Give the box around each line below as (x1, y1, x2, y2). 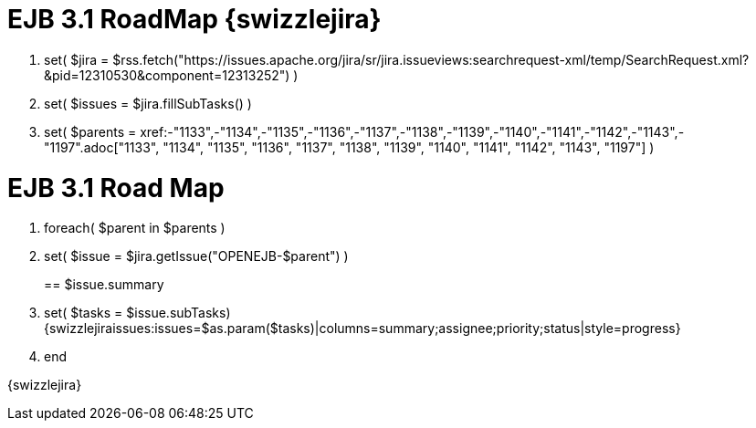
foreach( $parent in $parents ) (44, 220, 226, 236)
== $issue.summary (44, 277, 164, 293)
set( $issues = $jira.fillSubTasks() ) (44, 95, 252, 111)
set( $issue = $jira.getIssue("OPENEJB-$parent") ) (44, 248, 349, 265)
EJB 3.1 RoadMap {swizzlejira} (7, 4, 382, 35)
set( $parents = (44, 123, 137, 140)
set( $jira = (44, 51, 110, 68)
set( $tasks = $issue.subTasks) (44, 305, 231, 321)
